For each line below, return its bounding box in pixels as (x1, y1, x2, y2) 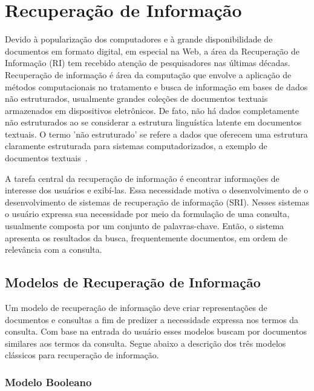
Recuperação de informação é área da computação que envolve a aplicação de (5, 68, 292, 81)
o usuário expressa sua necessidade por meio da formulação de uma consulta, (5, 207, 290, 220)
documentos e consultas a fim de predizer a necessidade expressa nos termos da (5, 313, 298, 326)
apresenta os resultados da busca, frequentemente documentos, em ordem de (5, 231, 287, 244)
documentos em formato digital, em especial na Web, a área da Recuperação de (5, 44, 299, 57)
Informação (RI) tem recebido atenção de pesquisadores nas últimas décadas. (5, 56, 290, 69)
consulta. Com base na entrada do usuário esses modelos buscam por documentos (5, 325, 307, 338)
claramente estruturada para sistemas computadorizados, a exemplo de (5, 139, 267, 152)
